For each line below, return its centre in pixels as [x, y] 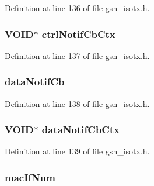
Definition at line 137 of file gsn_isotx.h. [77, 55]
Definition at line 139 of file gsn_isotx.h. [77, 151]
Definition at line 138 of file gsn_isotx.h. [77, 103]
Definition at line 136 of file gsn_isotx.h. [77, 8]
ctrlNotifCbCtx [78, 34]
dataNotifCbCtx [81, 130]
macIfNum [30, 177]
